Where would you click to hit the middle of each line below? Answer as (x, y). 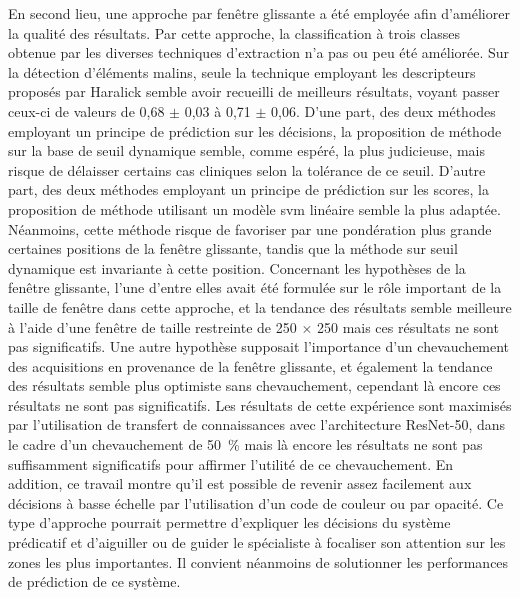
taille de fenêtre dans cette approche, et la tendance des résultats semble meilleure (260, 306)
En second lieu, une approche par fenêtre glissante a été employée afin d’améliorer (259, 13)
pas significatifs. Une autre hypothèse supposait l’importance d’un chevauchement (259, 346)
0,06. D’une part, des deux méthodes (383, 110)
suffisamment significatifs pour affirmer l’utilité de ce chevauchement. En (231, 463)
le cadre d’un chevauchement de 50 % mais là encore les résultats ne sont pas (245, 444)
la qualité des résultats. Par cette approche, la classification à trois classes (234, 32)
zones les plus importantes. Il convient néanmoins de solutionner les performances (258, 561)
